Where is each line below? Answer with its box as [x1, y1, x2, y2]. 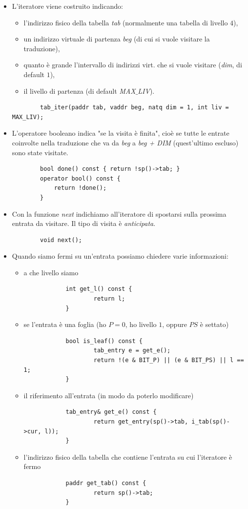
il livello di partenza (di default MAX [23, 85, 136, 96]
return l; [93, 295, 125, 303]
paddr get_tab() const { [65, 479, 146, 487]
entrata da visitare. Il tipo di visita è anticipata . [12, 218, 156, 228]
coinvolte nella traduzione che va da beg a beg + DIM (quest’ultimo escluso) [12, 137, 239, 147]
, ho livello [125, 319, 157, 329]
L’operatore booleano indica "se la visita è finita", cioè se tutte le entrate [12, 128, 229, 138]
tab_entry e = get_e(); [93, 347, 171, 354]
